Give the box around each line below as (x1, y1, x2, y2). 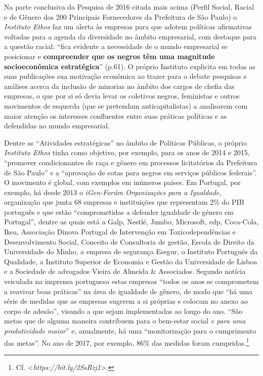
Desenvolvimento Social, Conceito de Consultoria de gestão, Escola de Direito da (4, 236, 254, 247)
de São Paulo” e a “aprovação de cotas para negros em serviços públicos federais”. (4, 167, 257, 177)
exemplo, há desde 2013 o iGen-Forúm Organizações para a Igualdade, (4, 186, 222, 197)
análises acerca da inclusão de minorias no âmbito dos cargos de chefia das (4, 80, 235, 91)
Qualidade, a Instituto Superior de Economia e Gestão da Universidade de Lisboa (4, 256, 257, 266)
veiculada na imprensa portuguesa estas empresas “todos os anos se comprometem (4, 276, 259, 287)
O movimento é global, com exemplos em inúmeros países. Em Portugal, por (4, 177, 241, 187)
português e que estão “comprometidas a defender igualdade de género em (4, 206, 234, 217)
